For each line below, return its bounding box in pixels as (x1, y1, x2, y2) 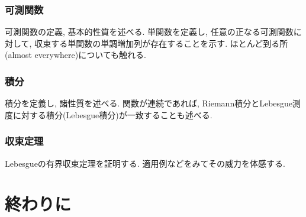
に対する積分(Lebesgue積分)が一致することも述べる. (12, 108, 212, 121)
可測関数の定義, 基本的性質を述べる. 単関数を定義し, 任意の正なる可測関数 (5, 25, 294, 38)
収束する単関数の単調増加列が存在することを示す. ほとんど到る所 (34, 37, 288, 49)
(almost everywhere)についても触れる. (5, 48, 146, 61)
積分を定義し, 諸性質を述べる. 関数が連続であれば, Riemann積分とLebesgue (5, 97, 293, 109)
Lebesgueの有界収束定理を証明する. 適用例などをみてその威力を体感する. (5, 157, 285, 169)
